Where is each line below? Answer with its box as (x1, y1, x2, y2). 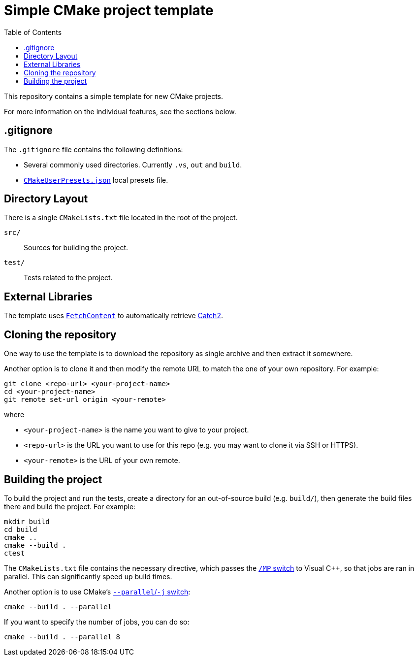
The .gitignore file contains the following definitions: (4, 145, 183, 154)
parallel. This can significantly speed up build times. (4, 572, 172, 581)
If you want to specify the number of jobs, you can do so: (4, 617, 190, 626)
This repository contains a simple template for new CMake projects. (4, 92, 223, 100)
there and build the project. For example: (4, 502, 136, 511)
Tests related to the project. (24, 273, 113, 282)
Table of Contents (4, 28, 62, 36)
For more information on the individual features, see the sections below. (4, 107, 236, 116)
